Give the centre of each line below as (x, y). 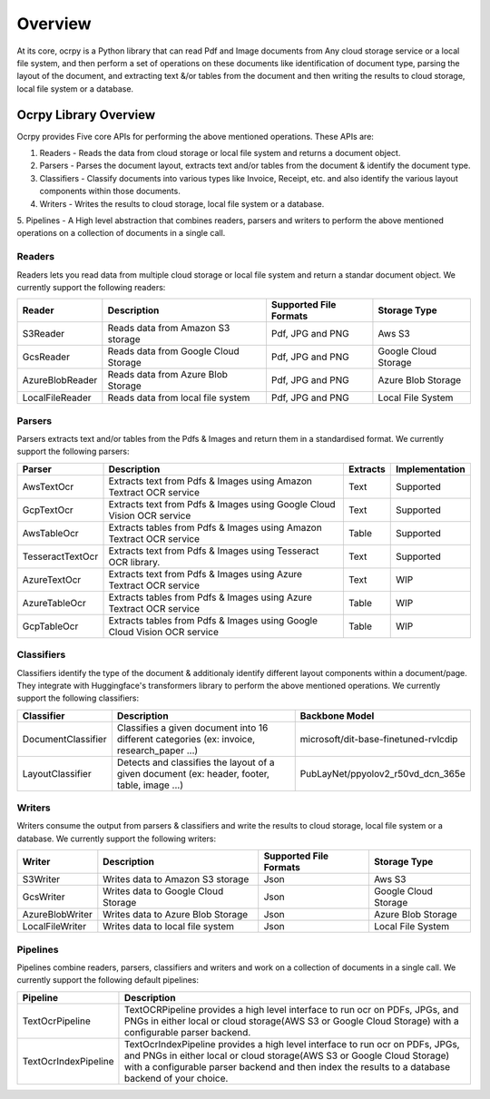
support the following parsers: (73, 451)
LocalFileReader (57, 397)
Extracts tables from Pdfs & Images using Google (213, 620)
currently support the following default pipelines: (108, 980)
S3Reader (44, 334)
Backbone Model (337, 715)
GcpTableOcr (50, 626)
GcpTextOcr (48, 510)
